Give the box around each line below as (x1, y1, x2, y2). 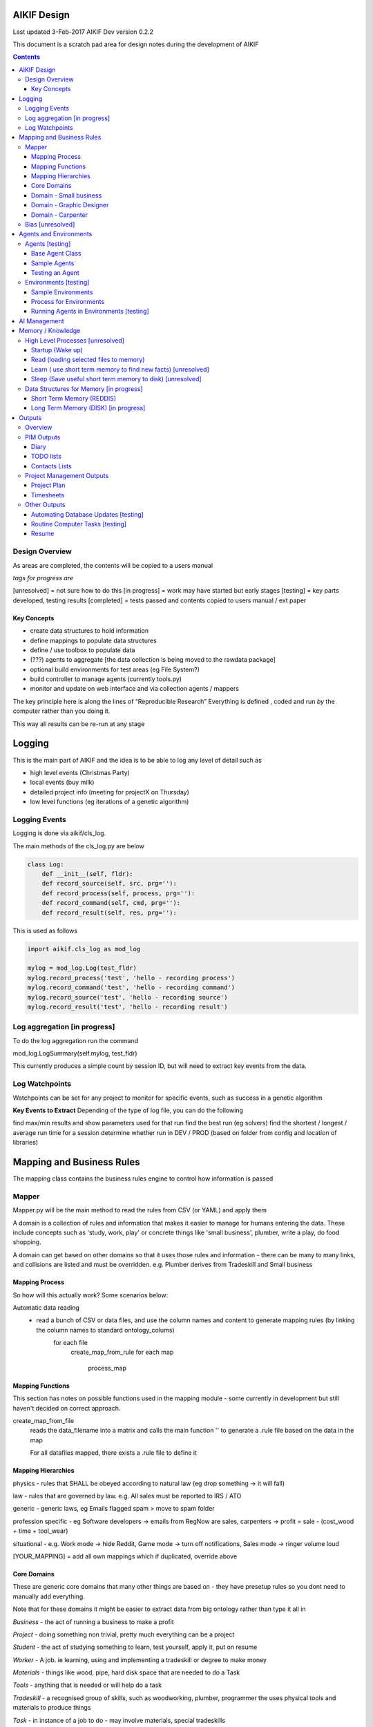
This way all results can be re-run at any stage (12, 719, 145, 728)
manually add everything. (12, 1592, 86, 1601)
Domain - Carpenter (31, 211, 88, 219)
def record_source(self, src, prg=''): (41, 879, 178, 888)
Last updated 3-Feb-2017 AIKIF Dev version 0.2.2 (12, 28, 154, 36)
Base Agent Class (31, 249, 82, 258)
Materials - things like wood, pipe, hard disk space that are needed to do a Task (12, 1668, 240, 1677)
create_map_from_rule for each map (70, 1348, 174, 1357)
